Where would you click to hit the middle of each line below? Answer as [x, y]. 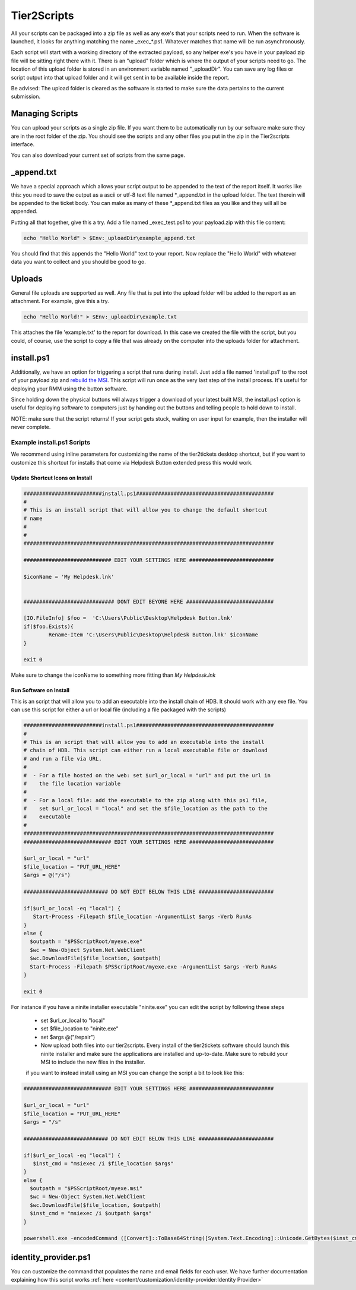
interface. [23, 144]
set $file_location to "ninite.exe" [80, 1029]
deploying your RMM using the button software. [69, 389]
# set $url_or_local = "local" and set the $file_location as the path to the [146, 809]
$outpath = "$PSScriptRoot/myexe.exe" [86, 942]
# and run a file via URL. [63, 758]
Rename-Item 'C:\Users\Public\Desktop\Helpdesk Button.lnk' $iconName [153, 635]
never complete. [31, 427]
